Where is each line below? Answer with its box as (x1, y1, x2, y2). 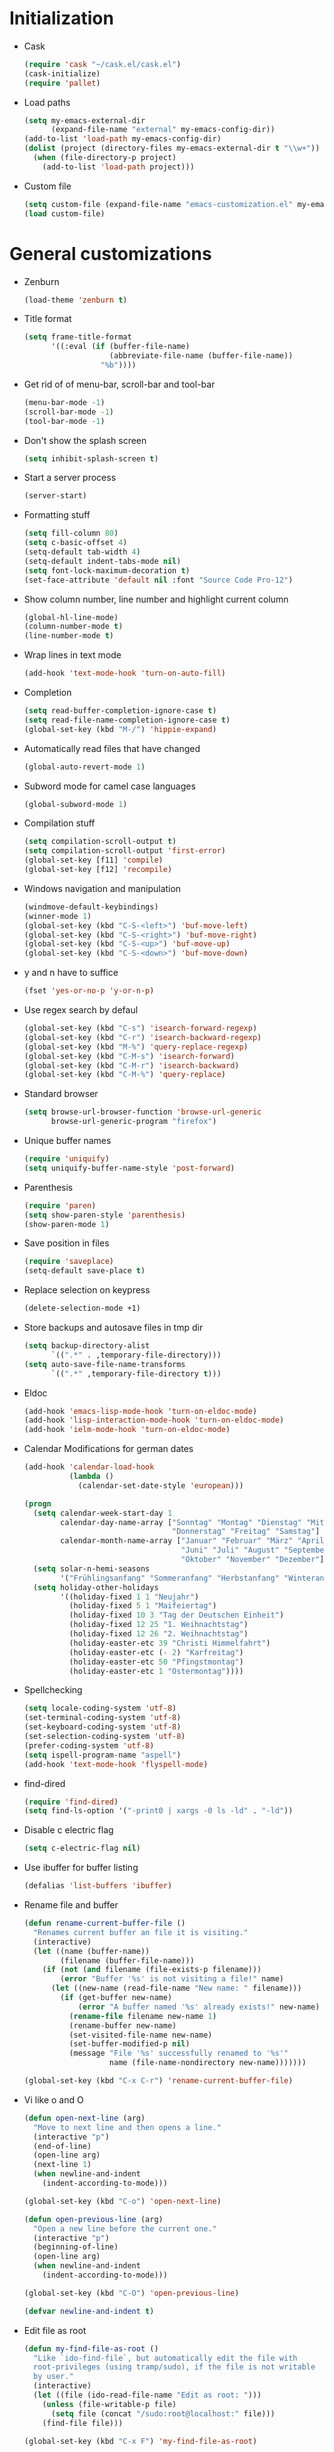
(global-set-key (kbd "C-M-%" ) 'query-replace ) (23, 1070, 226, 1080)
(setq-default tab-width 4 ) (23, 547, 141, 557)
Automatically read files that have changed (23, 742, 201, 754)
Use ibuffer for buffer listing (23, 1862, 139, 1874)
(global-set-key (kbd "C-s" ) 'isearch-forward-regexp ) (23, 1023, 258, 1033)
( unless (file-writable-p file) (42, 2399, 177, 2409)
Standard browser (23, 1088, 99, 1100)
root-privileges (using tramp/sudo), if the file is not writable (33, 2362, 316, 2372)
